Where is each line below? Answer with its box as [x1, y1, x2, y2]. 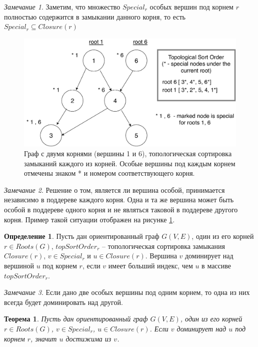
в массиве [201, 260, 231, 271]
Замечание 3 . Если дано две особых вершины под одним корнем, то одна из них [4, 287, 250, 297]
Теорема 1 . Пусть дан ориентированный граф [4, 313, 148, 324]
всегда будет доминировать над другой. [4, 296, 123, 307]
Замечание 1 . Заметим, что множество [4, 2, 120, 12]
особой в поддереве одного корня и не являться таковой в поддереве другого [4, 204, 238, 215]
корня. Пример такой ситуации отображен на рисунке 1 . [4, 214, 175, 224]
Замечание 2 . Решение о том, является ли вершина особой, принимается [4, 184, 225, 195]
